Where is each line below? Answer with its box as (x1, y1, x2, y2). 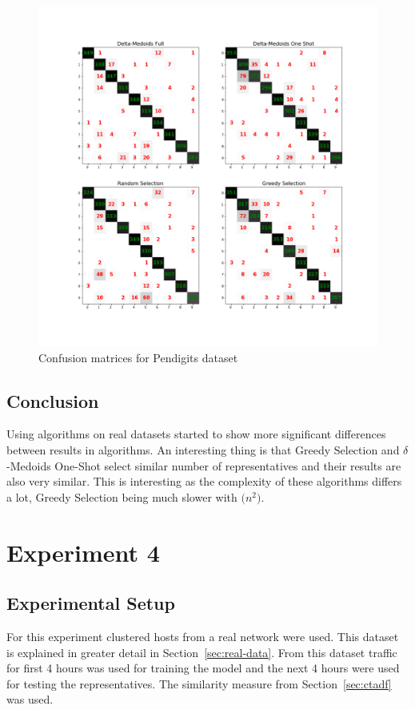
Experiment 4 (6, 535, 160, 568)
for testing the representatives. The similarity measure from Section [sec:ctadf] (6, 675, 392, 692)
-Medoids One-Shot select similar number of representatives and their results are (6, 457, 401, 474)
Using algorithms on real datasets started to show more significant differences (6, 426, 386, 442)
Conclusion (6, 388, 99, 413)
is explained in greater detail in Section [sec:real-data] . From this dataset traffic (6, 643, 397, 660)
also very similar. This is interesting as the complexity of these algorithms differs (6, 473, 402, 490)
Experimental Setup (6, 591, 175, 615)
